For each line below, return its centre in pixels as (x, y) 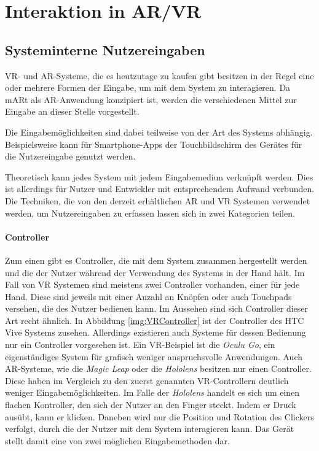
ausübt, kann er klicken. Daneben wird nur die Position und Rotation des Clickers (159, 416)
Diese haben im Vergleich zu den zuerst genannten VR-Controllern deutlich (147, 380)
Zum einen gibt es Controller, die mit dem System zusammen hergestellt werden (156, 260)
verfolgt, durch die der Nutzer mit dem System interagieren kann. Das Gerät (150, 429)
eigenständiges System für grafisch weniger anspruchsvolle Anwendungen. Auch (154, 356)
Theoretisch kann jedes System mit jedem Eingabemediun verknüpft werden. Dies (159, 176)
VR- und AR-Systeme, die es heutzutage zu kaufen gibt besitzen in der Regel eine (159, 75)
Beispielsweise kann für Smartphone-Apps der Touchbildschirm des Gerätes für (154, 144)
